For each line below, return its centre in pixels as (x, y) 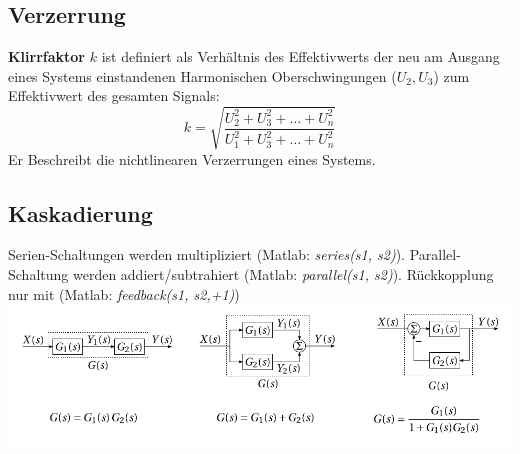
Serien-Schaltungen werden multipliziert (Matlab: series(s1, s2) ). (207, 254)
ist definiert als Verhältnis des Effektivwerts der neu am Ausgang (300, 56)
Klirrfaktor (46, 56)
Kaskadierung (80, 212)
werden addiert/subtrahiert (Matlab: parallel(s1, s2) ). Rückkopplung (283, 273)
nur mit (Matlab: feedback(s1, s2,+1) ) (124, 293)
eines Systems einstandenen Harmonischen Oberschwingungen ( (202, 75)
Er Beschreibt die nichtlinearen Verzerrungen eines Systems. (192, 158)
